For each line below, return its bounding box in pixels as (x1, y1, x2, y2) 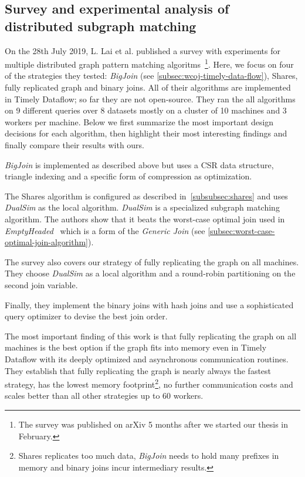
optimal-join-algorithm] (5, 236, 89, 248)
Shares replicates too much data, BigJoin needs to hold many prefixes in (18, 449, 279, 462)
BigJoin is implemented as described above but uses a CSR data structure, (5, 158, 274, 171)
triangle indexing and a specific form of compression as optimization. (5, 170, 252, 182)
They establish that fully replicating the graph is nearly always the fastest (5, 364, 272, 376)
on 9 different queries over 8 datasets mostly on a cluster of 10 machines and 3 (5, 104, 287, 116)
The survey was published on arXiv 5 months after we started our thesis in (18, 418, 289, 430)
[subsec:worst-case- (208, 224, 275, 236)
